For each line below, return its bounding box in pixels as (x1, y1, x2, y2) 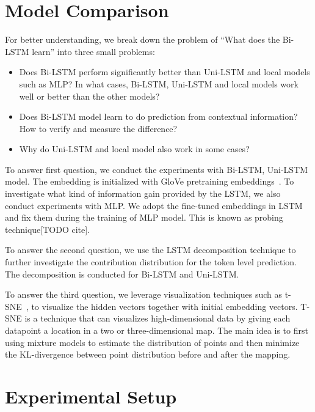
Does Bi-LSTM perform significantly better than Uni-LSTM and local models (19, 65, 310, 78)
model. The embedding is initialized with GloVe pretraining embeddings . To (5, 175, 294, 188)
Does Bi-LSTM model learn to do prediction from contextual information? (19, 110, 298, 123)
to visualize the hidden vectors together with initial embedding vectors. (31, 300, 298, 312)
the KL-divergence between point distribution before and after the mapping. (5, 348, 291, 361)
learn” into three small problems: (32, 45, 155, 57)
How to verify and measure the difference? (19, 122, 178, 134)
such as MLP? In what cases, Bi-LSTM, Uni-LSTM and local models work (19, 77, 299, 90)
